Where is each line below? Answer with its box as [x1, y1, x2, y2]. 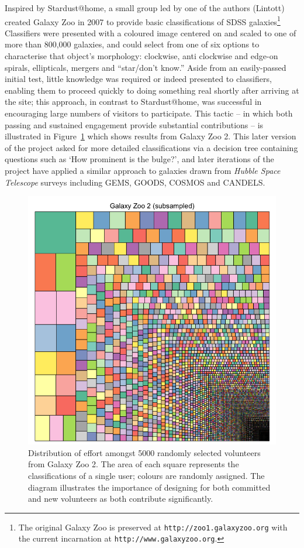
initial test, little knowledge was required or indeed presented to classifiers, [5, 73, 272, 85]
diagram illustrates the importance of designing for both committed [28, 481, 271, 493]
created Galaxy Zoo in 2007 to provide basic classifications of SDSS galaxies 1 [5, 13, 281, 28]
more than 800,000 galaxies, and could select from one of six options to [5, 38, 260, 50]
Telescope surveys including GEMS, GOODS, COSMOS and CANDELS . [5, 176, 265, 188]
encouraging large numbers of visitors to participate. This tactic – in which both [5, 107, 293, 119]
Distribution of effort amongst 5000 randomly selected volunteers [28, 446, 261, 458]
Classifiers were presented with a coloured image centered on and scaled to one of [5, 26, 296, 39]
